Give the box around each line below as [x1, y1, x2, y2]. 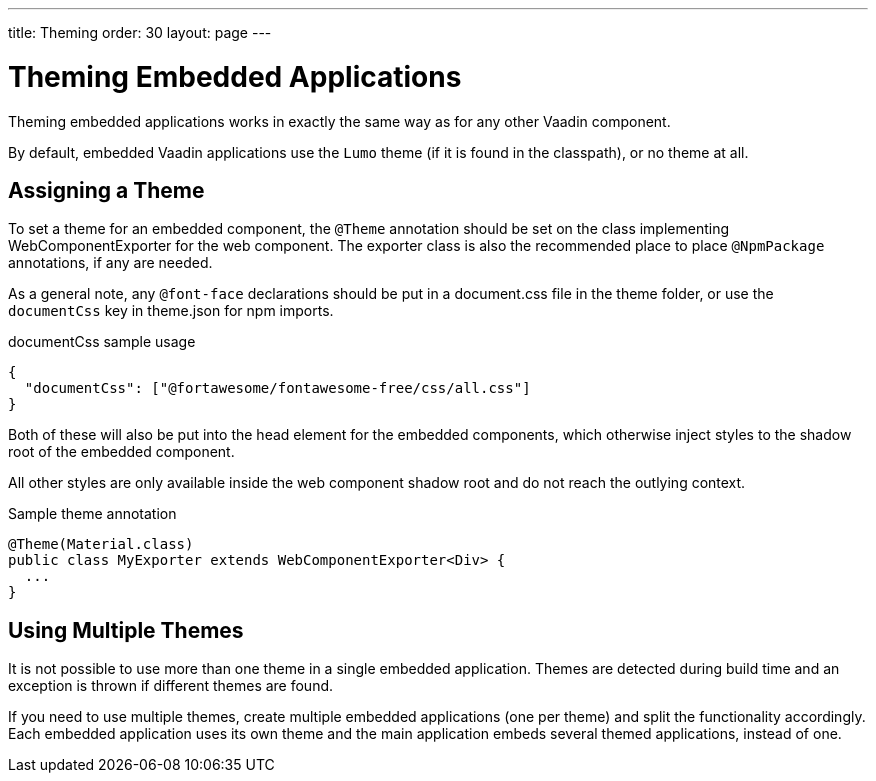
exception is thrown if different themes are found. [8, 677, 334, 695]
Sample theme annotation [8, 505, 177, 523]
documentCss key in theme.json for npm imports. [8, 302, 334, 320]
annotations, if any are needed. [8, 254, 213, 272]
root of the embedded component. [8, 443, 235, 461]
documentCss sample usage [8, 333, 196, 351]
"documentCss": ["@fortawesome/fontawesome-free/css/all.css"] [24, 380, 531, 397]
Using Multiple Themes [8, 617, 244, 643]
